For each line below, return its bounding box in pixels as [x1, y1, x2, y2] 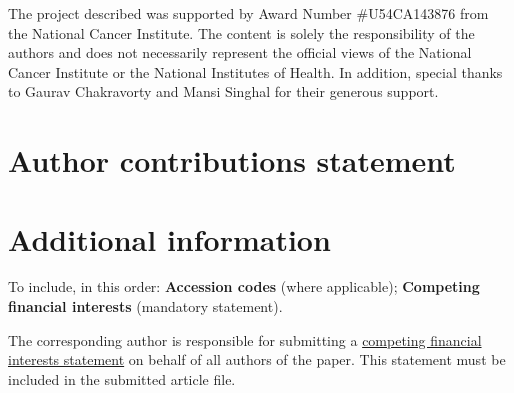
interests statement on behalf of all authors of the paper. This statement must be [8, 349, 506, 370]
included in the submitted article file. [8, 368, 236, 389]
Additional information [8, 218, 331, 259]
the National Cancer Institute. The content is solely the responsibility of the [8, 22, 475, 43]
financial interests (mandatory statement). [8, 296, 283, 317]
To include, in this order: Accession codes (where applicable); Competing [8, 276, 480, 297]
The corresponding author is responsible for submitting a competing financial [8, 329, 482, 350]
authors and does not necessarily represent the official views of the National [8, 42, 472, 63]
